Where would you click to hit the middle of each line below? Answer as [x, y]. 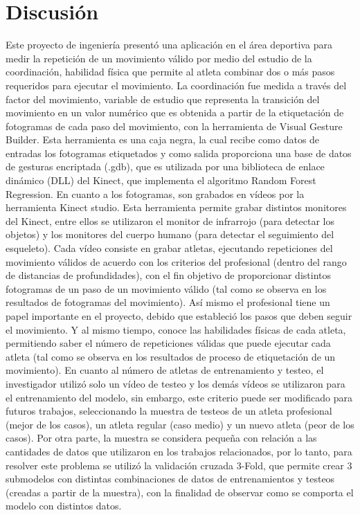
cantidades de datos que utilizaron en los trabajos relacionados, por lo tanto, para [179, 451]
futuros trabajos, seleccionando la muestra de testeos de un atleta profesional [169, 411]
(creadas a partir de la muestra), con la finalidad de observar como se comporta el [180, 492]
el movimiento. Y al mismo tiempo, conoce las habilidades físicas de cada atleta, [176, 329]
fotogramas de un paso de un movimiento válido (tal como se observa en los [166, 288]
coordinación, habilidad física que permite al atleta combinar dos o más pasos [170, 72]
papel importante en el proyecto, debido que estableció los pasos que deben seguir [179, 316]
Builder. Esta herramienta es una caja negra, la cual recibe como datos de [163, 139]
